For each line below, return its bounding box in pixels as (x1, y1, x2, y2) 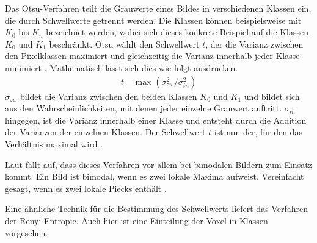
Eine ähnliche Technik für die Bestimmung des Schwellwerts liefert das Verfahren (5, 202, 308, 215)
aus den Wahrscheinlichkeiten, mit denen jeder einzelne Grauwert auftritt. (5, 102, 282, 114)
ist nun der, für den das (214, 125, 302, 138)
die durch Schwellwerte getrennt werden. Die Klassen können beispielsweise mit (5, 13, 302, 26)
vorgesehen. (5, 226, 48, 239)
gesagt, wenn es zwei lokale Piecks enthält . (5, 181, 167, 194)
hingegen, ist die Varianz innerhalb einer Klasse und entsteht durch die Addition (5, 113, 307, 126)
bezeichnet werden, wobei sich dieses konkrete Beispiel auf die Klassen (46, 26, 308, 38)
